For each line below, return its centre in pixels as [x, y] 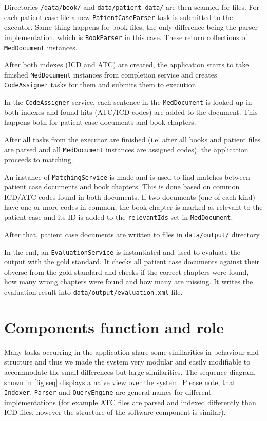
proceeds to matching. [39, 159]
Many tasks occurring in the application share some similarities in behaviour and [132, 351]
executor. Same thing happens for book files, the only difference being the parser [131, 27]
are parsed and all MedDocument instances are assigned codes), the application [126, 149]
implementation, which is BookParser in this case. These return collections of [126, 37]
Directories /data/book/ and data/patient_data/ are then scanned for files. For [132, 7]
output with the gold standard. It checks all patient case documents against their [132, 262]
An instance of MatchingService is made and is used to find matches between [127, 176]
